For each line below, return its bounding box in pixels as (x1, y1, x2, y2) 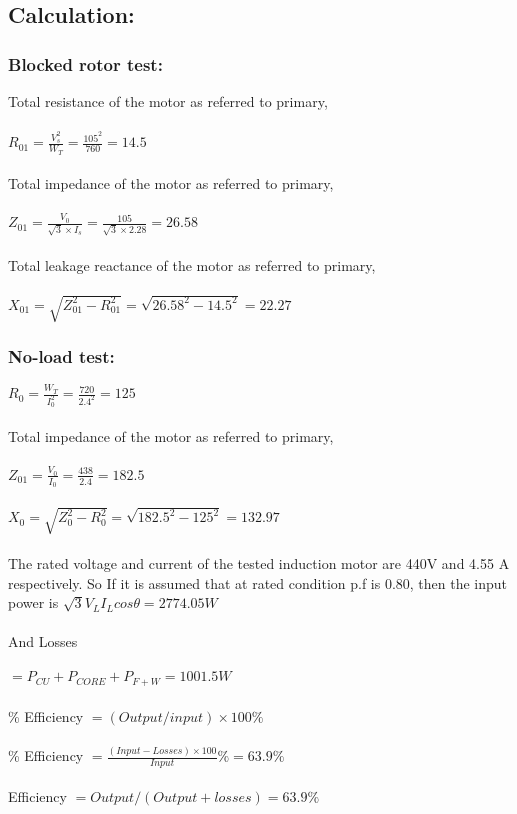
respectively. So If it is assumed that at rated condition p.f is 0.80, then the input (8, 572, 508, 593)
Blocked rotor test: (8, 51, 163, 76)
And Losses (8, 631, 78, 652)
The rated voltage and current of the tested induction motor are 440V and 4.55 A (8, 552, 510, 573)
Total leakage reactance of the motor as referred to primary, (8, 254, 376, 275)
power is (8, 592, 59, 613)
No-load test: (8, 344, 115, 369)
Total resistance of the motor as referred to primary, (8, 91, 328, 111)
